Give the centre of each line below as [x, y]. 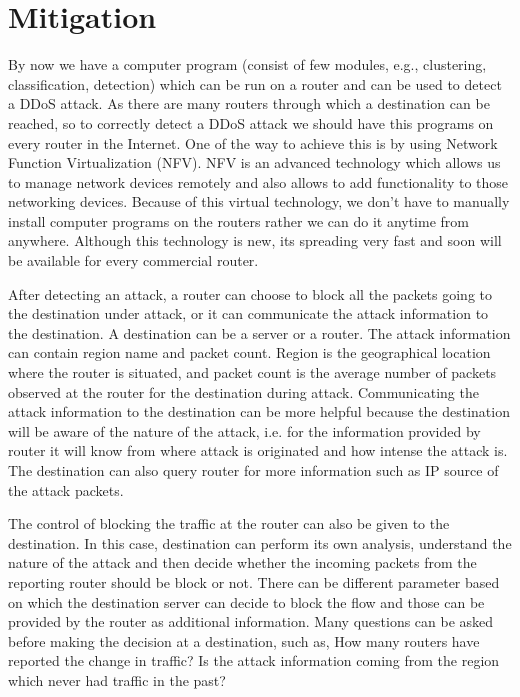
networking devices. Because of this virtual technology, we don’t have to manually [259, 201]
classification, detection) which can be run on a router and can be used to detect [255, 83]
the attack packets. [66, 489]
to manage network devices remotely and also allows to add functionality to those [258, 181]
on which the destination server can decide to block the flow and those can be [246, 601]
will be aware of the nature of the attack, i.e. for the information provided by [244, 430]
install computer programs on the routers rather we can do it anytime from [238, 220]
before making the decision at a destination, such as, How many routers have [244, 640]
